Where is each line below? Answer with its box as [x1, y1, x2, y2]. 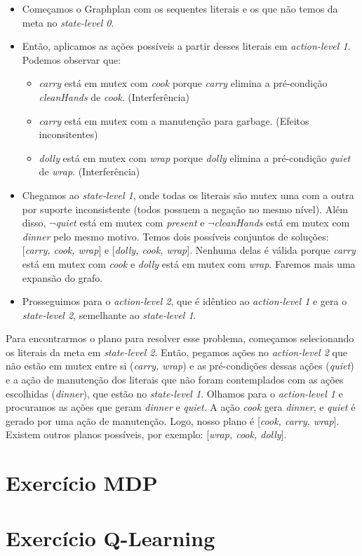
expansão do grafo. [22, 270, 103, 285]
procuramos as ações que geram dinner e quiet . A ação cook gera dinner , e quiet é [6, 400, 356, 414]
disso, [22, 215, 46, 230]
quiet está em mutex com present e [55, 215, 205, 230]
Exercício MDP [6, 468, 158, 497]
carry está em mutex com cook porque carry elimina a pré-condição [39, 76, 328, 90]
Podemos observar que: [22, 52, 121, 67]
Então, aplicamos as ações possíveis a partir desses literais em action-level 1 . [22, 39, 351, 53]
